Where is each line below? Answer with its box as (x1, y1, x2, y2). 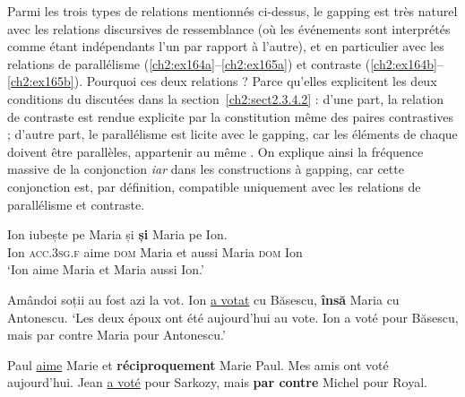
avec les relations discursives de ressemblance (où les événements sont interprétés (7, 19, 451, 38)
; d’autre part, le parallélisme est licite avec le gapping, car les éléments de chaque (7, 125, 458, 143)
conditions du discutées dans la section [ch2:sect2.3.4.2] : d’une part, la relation (7, 89, 444, 108)
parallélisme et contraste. (7, 194, 145, 213)
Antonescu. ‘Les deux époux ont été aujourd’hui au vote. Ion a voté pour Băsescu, (7, 307, 459, 326)
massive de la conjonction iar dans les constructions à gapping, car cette (7, 160, 404, 178)
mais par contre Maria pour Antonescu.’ (7, 325, 226, 344)
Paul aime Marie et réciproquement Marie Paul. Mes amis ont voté (7, 355, 389, 374)
